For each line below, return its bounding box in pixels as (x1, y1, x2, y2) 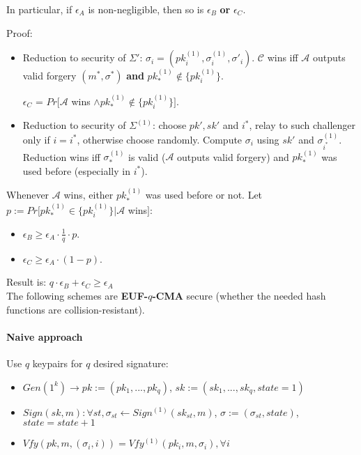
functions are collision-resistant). (6, 302, 145, 316)
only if (22, 132, 50, 146)
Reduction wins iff (22, 149, 100, 164)
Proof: (6, 25, 33, 40)
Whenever (6, 187, 49, 202)
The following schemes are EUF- (6, 288, 148, 302)
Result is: (6, 275, 47, 289)
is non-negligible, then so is (88, 2, 204, 16)
